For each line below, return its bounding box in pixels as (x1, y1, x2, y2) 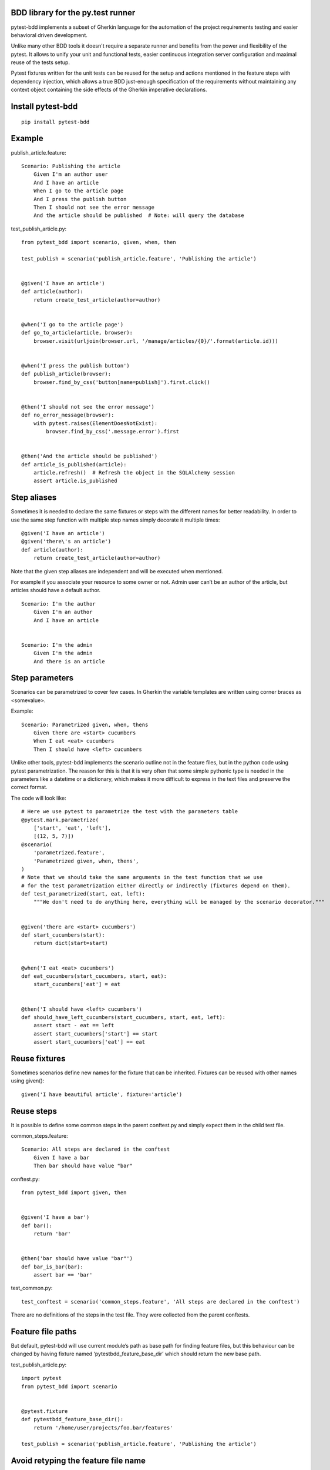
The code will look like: (11, 794, 67, 801)
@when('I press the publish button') (21, 362, 130, 369)
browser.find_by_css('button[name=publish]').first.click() (33, 379, 211, 385)
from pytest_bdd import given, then (21, 1190, 127, 1196)
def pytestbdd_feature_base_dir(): (21, 1416, 124, 1423)
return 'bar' (33, 1230, 71, 1237)
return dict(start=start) (33, 940, 109, 947)
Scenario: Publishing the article (21, 162, 120, 169)
